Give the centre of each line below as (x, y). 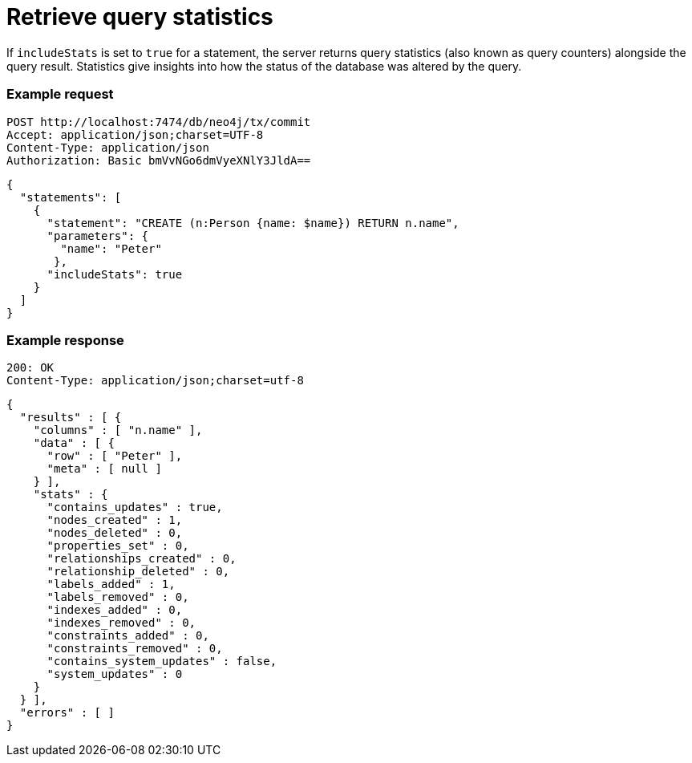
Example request (60, 94)
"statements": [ (71, 197)
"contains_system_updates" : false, (162, 662)
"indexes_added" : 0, (115, 610)
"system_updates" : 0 (115, 674)
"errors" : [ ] (67, 713)
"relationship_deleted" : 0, (138, 572)
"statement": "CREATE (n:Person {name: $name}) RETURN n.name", (253, 223)
